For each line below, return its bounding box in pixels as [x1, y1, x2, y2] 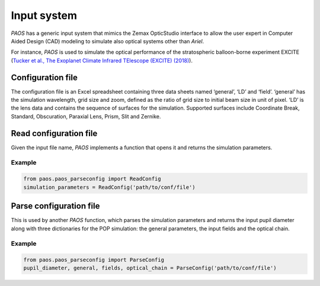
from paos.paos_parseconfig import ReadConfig [23, 175, 161, 182]
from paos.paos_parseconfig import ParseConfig [23, 256, 164, 263]
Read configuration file [11, 128, 98, 139]
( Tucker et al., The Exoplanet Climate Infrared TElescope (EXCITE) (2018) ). [11, 57, 193, 64]
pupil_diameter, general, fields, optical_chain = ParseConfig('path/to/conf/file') [23, 265, 277, 272]
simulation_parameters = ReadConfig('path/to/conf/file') [23, 184, 196, 191]
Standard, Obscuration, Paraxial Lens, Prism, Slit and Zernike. [11, 113, 161, 120]
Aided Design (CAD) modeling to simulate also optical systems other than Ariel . [11, 37, 204, 44]
